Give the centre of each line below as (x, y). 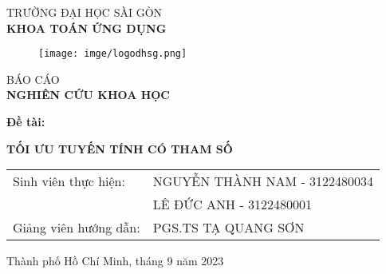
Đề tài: (26, 122)
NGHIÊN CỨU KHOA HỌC (89, 95)
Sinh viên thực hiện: (69, 181)
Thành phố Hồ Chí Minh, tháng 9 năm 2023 (115, 261)
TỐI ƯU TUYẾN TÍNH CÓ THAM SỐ (120, 148)
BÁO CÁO (33, 79)
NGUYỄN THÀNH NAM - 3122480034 (263, 181)
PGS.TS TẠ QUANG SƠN (228, 228)
